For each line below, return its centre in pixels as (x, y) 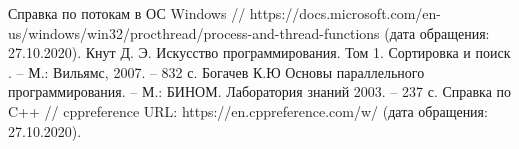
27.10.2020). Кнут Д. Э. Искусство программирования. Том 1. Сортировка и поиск (259, 52)
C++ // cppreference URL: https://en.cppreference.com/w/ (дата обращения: (248, 110)
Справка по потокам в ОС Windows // (127, 13)
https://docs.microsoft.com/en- (345, 13)
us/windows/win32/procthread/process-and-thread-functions (194, 32)
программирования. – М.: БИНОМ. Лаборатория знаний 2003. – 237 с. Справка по (260, 91)
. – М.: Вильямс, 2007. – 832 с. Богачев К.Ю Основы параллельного (216, 71)
